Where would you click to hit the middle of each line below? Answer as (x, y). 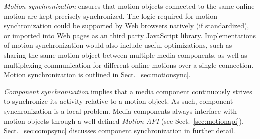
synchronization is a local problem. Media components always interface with (120, 110)
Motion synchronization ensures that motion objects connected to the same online (129, 6)
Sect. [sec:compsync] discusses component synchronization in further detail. (120, 130)
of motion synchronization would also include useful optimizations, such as (118, 45)
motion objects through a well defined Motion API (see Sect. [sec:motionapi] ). (124, 120)
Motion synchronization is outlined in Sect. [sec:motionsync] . (97, 74)
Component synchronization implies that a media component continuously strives (128, 91)
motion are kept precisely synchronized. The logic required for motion (111, 16)
